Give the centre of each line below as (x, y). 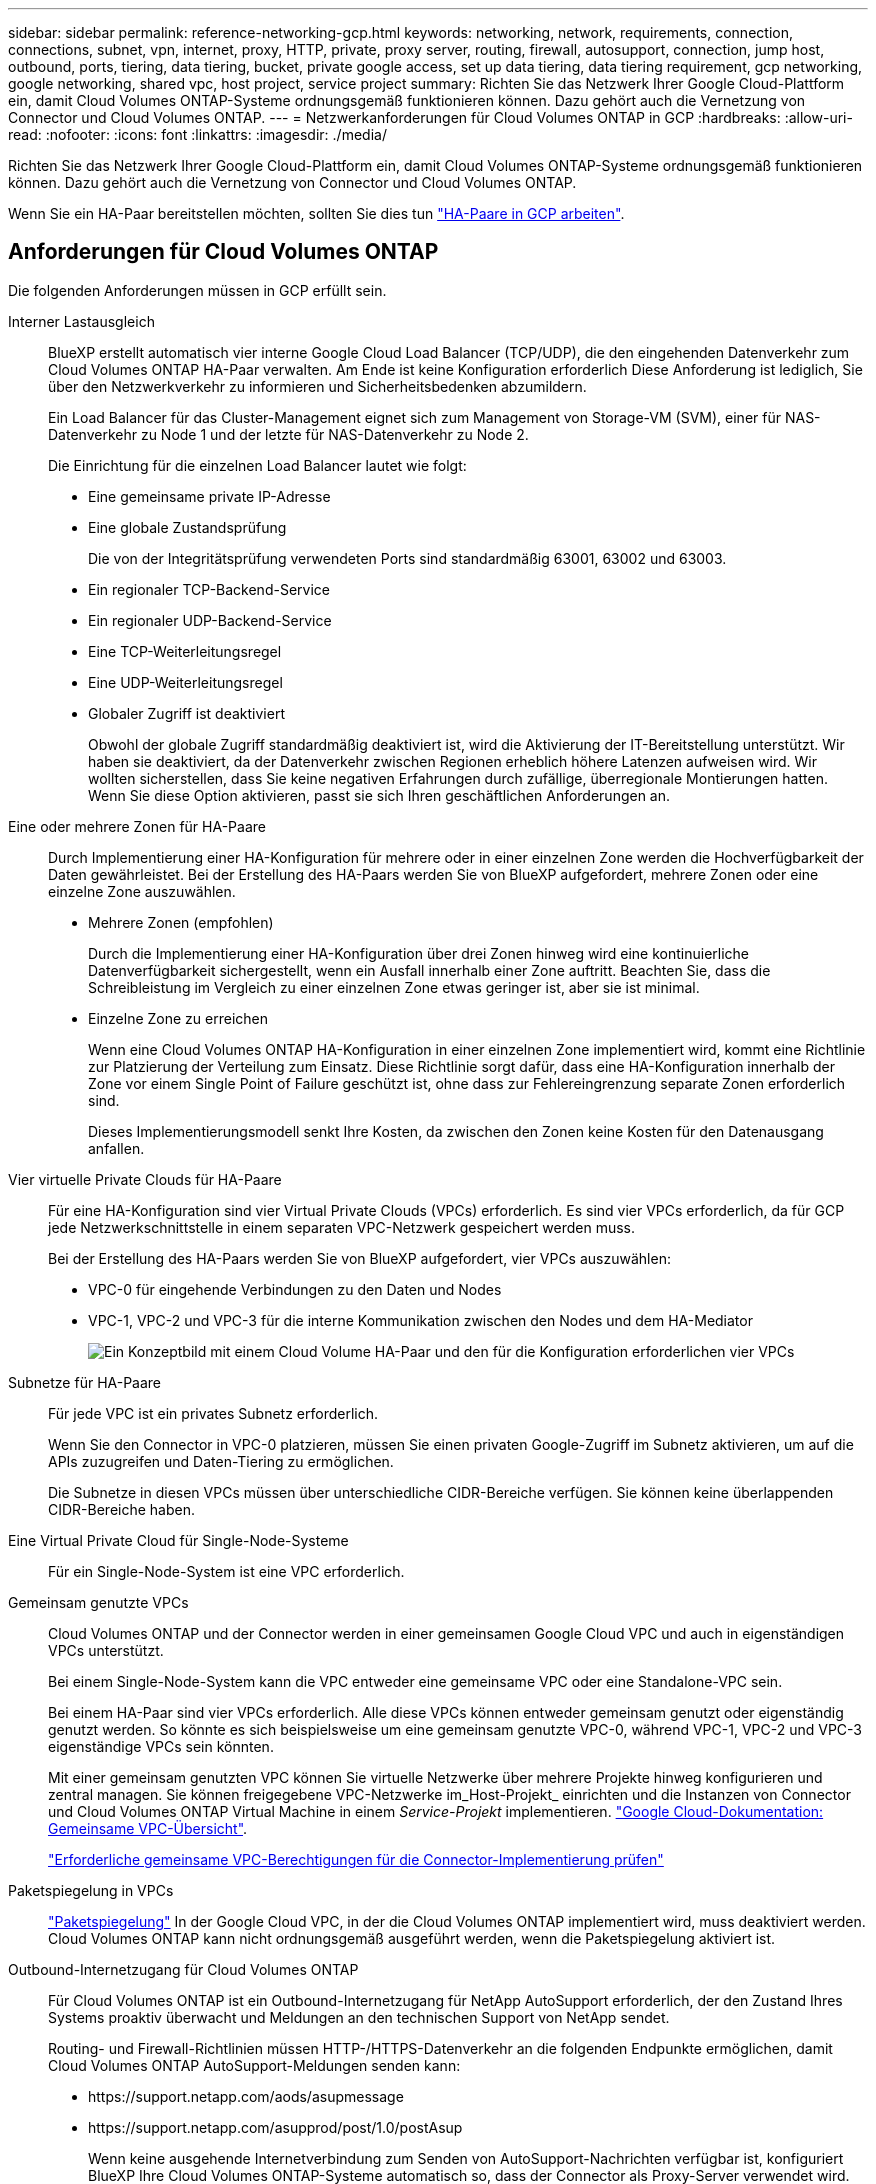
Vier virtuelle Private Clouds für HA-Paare (145, 1179)
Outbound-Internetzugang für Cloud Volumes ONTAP (183, 1969)
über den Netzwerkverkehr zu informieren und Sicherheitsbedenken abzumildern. (317, 386)
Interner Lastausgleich (81, 321)
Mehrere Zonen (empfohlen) (181, 922)
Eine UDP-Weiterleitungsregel (185, 682)
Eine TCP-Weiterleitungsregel (185, 651)
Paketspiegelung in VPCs (91, 1890)
